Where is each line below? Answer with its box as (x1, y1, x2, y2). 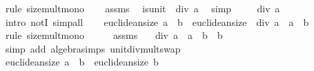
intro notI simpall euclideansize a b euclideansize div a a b (5, 14, 309, 29)
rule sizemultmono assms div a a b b (5, 28, 223, 42)
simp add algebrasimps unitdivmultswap (5, 41, 181, 55)
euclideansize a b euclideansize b (5, 55, 159, 69)
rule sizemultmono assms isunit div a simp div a (5, 1, 280, 15)
